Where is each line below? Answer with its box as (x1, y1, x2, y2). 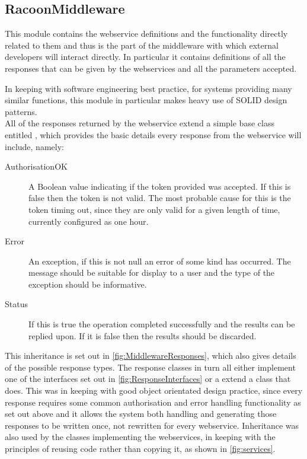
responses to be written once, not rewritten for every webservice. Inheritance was (5, 419, 299, 431)
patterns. (5, 105, 37, 117)
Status (5, 298, 28, 310)
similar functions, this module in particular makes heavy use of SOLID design (5, 94, 287, 106)
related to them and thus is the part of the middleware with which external (5, 39, 279, 51)
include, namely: (5, 140, 64, 152)
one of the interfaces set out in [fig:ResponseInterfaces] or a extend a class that (5, 372, 291, 385)
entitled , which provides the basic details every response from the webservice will (5, 128, 302, 141)
